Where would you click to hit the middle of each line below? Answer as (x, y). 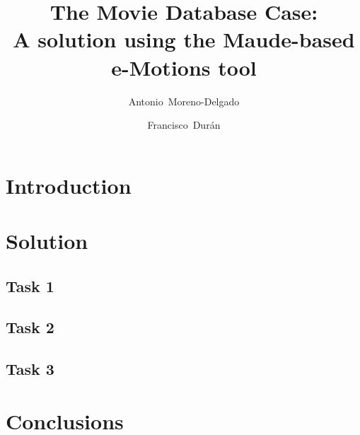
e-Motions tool (184, 67)
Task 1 (30, 285)
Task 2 (30, 327)
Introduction (69, 185)
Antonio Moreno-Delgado (184, 101)
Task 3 (30, 369)
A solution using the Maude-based (184, 39)
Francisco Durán (184, 125)
